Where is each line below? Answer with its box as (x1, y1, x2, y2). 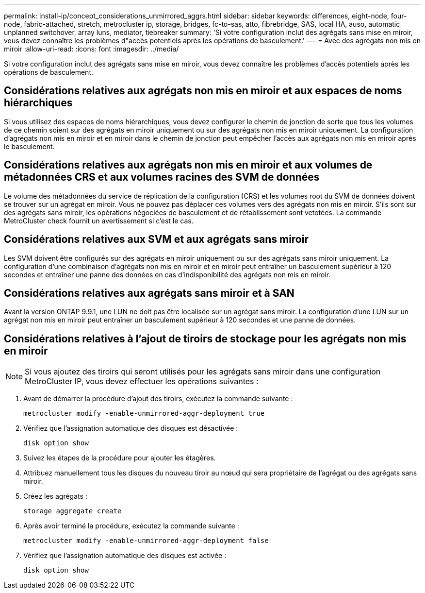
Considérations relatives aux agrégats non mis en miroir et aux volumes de (4, 159, 373, 171)
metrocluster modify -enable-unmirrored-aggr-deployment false (23, 537, 269, 545)
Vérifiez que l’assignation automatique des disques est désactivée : (23, 424, 238, 433)
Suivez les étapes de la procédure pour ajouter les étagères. (23, 454, 216, 462)
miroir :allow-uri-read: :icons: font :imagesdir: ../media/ (4, 45, 179, 53)
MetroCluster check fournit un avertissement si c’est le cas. (4, 216, 194, 225)
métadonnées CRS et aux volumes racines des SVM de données (4, 171, 320, 184)
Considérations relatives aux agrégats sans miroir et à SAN (4, 287, 294, 299)
